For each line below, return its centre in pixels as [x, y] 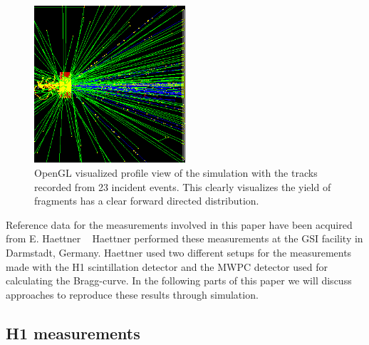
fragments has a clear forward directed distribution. [147, 201]
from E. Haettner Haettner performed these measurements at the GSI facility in [184, 238]
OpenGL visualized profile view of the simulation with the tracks [176, 172]
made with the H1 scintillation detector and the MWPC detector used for [167, 266]
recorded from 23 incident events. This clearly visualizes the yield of [183, 186]
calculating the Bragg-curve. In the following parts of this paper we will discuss [179, 280]
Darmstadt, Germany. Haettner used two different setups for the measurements [179, 252]
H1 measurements [73, 333]
